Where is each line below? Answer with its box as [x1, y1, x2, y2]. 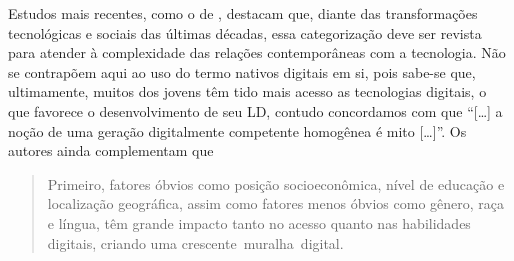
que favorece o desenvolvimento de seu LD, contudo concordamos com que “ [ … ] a [8, 100, 503, 121]
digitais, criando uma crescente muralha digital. [47, 232, 344, 253]
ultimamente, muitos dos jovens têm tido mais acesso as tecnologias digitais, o [8, 81, 487, 102]
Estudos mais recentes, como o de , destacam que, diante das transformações [8, 3, 478, 23]
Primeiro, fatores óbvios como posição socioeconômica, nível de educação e [47, 173, 505, 194]
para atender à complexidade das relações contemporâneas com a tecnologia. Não [8, 42, 506, 63]
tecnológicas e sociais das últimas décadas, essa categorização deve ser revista [8, 22, 482, 43]
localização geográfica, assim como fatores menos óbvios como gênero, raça [47, 193, 505, 214]
